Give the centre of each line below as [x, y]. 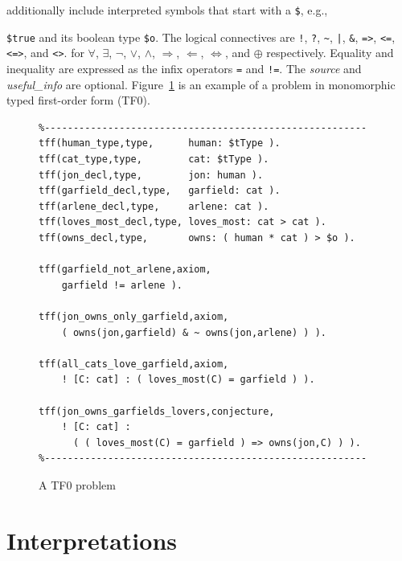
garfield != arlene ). [122, 285]
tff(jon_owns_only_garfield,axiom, [134, 316]
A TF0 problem [77, 484]
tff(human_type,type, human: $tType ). [160, 143]
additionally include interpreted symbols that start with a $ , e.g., [167, 10]
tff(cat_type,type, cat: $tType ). [154, 159]
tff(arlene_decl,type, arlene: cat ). [154, 206]
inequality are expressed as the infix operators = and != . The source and [184, 68]
